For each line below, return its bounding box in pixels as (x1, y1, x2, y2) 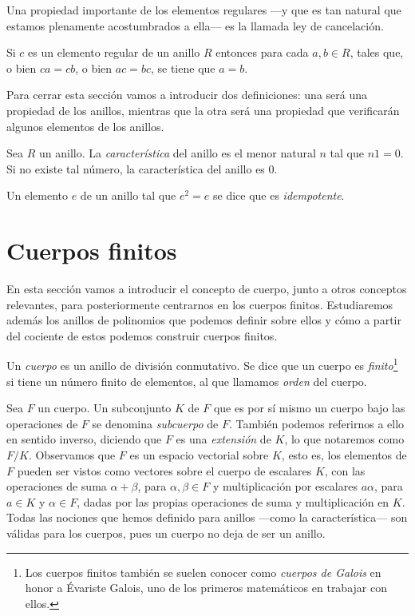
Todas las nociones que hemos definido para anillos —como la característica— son (6, 509, 408, 526)
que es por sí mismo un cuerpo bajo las (213, 399, 405, 416)
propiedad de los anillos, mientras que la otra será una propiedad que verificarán (6, 101, 400, 118)
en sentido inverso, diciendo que (6, 431, 162, 447)
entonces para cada (215, 44, 309, 61)
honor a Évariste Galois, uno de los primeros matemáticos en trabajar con (25, 579, 387, 596)
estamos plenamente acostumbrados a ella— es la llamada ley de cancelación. (6, 17, 384, 34)
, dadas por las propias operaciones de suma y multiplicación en (77, 493, 389, 510)
